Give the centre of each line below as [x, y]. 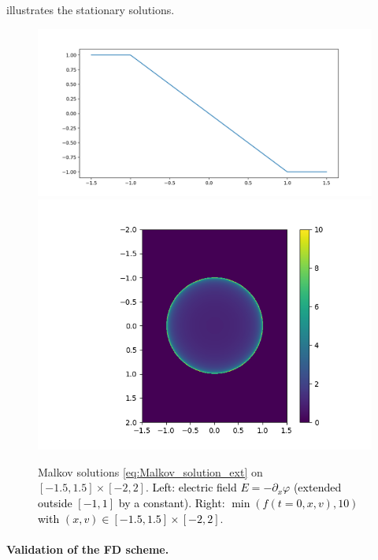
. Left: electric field [191, 487]
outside [55, 502]
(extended [317, 487]
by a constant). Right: [172, 502]
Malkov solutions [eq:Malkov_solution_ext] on [150, 471]
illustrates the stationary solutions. [91, 9]
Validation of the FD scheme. [88, 549]
